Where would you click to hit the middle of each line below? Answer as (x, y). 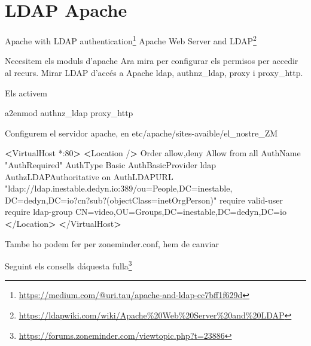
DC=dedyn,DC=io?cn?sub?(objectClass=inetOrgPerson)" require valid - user (144, 200)
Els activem (26, 92)
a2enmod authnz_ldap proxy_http (69, 113)
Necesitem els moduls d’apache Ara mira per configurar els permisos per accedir (152, 61)
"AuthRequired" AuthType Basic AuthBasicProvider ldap (110, 164)
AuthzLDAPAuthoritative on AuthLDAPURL (89, 176)
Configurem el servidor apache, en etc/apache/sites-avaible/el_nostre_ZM (141, 133)
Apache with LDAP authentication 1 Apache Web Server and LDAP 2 (131, 40)
